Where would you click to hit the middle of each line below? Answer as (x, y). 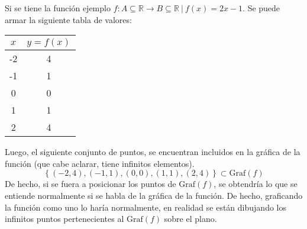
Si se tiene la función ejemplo (58, 8)
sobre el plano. (190, 219)
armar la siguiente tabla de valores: (68, 19)
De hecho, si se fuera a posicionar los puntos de (91, 184)
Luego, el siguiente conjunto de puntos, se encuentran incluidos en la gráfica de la (153, 152)
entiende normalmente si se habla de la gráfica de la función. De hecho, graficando (154, 195)
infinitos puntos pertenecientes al (64, 219)
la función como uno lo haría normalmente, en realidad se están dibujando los (146, 207)
